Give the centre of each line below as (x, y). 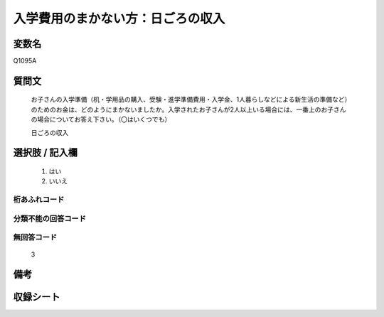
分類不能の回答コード (50, 218)
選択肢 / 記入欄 (46, 153)
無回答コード (35, 237)
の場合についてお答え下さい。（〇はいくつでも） (101, 119)
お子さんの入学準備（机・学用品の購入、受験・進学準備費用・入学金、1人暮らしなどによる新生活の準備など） (191, 100)
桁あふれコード (39, 200)
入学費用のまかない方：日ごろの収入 (119, 18)
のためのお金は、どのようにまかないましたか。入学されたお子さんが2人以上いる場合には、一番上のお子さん (188, 109)
